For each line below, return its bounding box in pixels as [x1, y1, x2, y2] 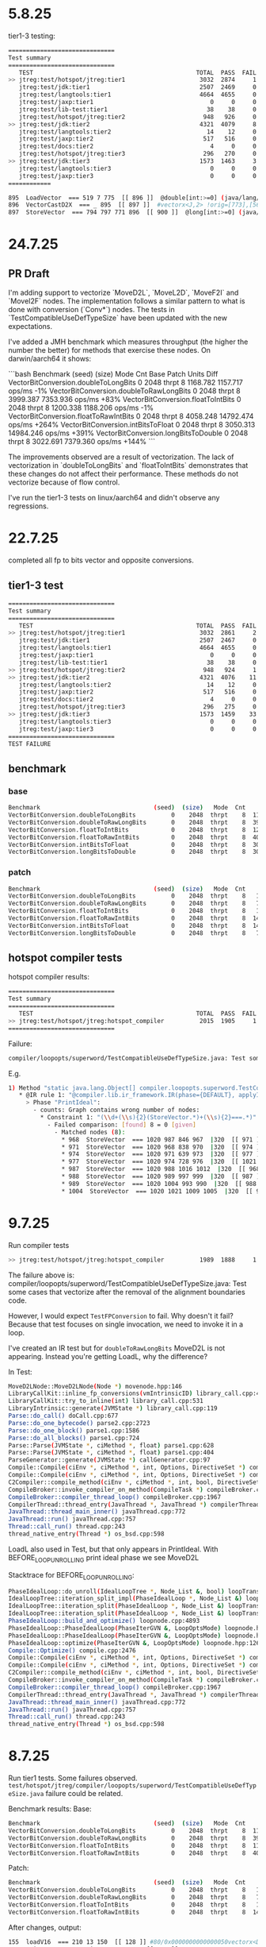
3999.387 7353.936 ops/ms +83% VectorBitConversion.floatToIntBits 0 [8, 395, 241, 404]
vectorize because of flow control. [8, 477, 120, 487]
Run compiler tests [8, 1240, 70, 1250]
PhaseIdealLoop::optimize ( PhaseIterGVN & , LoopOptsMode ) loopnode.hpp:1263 [8, 1639, 264, 1647]
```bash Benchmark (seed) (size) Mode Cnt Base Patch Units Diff [8, 369, 218, 379]
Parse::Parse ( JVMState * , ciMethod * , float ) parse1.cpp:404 [8, 1449, 215, 1457]
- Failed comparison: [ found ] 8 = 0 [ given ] [47, 1121, 196, 1129]
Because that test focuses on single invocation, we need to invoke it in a [8, 1319, 244, 1329]
